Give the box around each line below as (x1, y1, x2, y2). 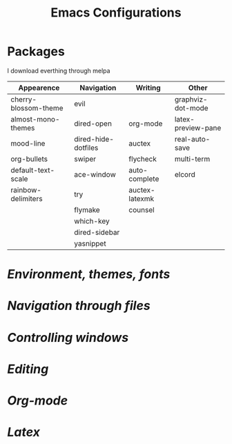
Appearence (18, 83, 60, 93)
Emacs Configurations (50, 5, 182, 21)
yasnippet (74, 238, 106, 248)
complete (128, 174, 159, 184)
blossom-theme (10, 103, 64, 113)
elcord (174, 169, 195, 179)
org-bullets (10, 154, 48, 164)
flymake (74, 205, 100, 215)
